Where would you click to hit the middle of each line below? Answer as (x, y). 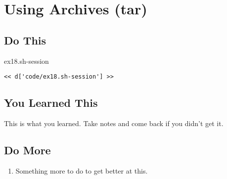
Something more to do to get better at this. (82, 170)
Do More (27, 150)
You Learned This (51, 103)
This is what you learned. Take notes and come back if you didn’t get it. (114, 123)
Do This (25, 40)
